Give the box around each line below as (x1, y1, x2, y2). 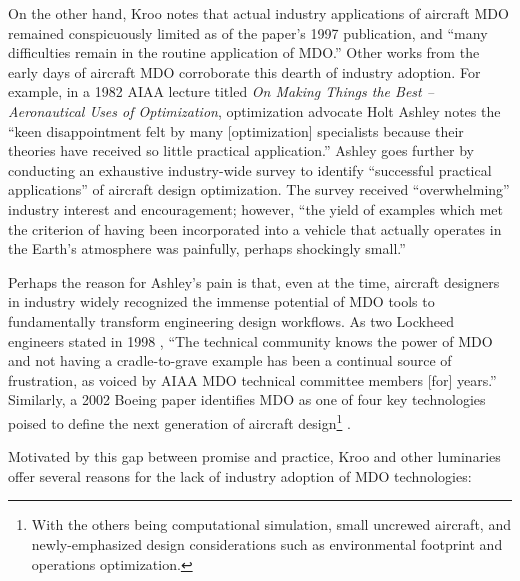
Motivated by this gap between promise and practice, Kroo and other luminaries (8, 446, 501, 467)
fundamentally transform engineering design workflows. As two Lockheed (8, 310, 454, 331)
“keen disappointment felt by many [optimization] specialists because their (8, 120, 464, 141)
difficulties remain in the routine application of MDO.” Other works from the (8, 42, 480, 63)
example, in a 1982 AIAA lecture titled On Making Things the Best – (8, 81, 434, 102)
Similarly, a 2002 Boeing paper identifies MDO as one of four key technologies (8, 389, 486, 410)
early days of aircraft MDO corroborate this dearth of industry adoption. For (8, 61, 481, 82)
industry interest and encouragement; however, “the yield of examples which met (8, 198, 504, 219)
